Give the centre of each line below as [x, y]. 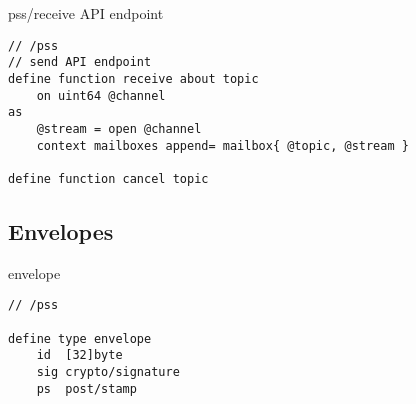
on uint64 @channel [101, 95]
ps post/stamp [86, 388]
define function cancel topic [108, 178]
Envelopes [61, 230]
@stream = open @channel [119, 128]
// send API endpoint [80, 62]
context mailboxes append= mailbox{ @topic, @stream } [222, 145]
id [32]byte [79, 355]
